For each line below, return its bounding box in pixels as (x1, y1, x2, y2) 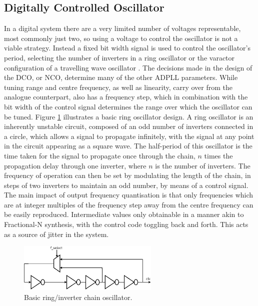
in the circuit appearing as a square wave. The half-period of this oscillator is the (4, 140, 252, 151)
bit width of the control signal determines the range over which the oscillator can (4, 101, 252, 111)
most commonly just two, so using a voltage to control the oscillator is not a (4, 32, 238, 43)
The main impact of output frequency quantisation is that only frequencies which (4, 189, 253, 200)
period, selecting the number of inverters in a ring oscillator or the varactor (4, 52, 235, 62)
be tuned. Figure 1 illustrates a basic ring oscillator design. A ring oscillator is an (4, 111, 253, 121)
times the (204, 150, 233, 160)
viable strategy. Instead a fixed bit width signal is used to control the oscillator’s (4, 42, 250, 53)
